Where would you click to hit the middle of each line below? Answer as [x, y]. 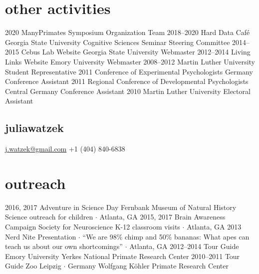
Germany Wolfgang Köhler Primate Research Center [148, 266]
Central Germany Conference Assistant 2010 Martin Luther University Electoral [128, 91]
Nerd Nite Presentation [41, 236]
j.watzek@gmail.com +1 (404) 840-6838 [65, 149]
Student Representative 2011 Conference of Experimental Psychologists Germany [129, 71]
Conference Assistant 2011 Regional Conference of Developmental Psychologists [127, 81]
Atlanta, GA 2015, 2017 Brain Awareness [162, 217]
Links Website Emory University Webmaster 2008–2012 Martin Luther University [130, 61]
